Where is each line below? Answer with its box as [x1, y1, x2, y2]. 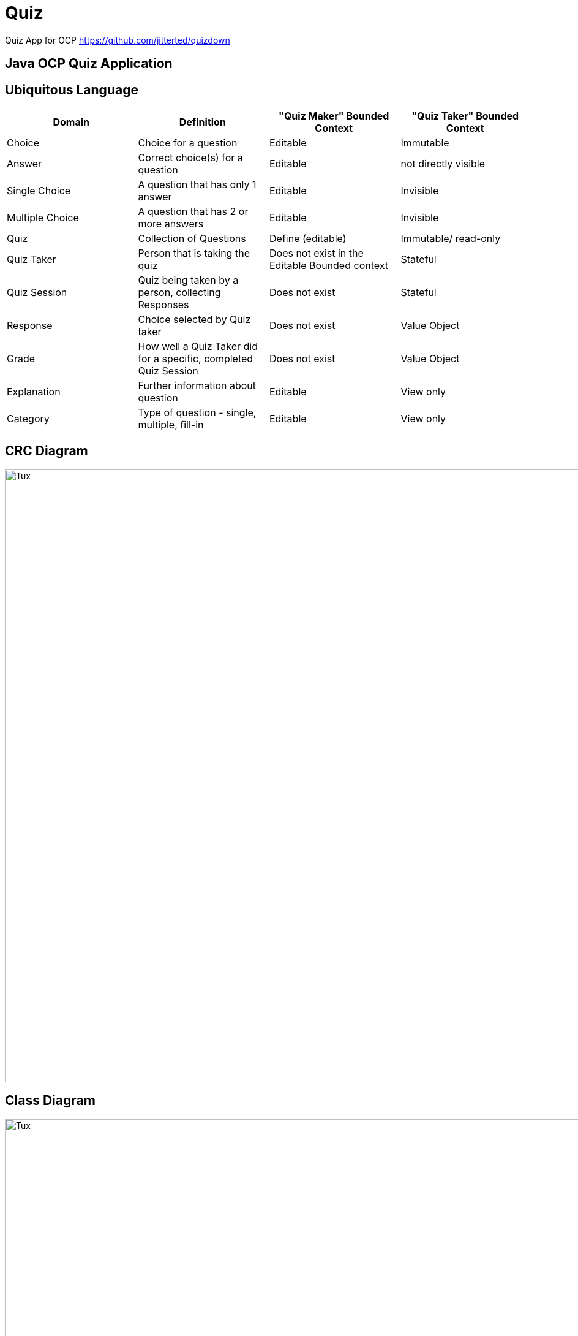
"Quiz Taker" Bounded [411, 110, 519, 123]
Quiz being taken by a [138, 274, 239, 287]
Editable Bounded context [269, 259, 388, 272]
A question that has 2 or [138, 205, 249, 218]
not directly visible [400, 158, 486, 170]
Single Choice [7, 184, 71, 197]
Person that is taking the [138, 247, 250, 260]
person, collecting [138, 286, 221, 299]
